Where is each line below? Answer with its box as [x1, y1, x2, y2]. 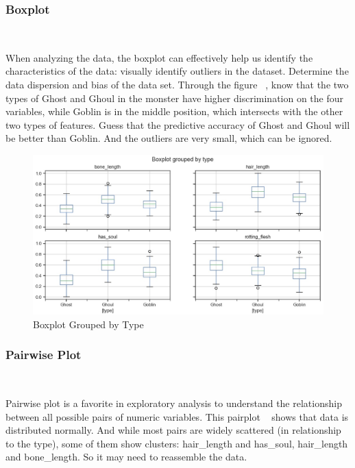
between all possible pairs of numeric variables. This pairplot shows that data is [5, 409, 349, 423]
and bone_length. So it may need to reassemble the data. [5, 449, 247, 464]
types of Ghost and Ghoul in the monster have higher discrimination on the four [5, 90, 344, 105]
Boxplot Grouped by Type [33, 317, 144, 331]
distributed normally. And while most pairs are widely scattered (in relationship [5, 423, 341, 437]
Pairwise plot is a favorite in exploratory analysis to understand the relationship [5, 396, 342, 410]
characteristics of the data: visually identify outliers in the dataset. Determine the [5, 64, 349, 78]
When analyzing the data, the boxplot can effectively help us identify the [5, 50, 313, 64]
